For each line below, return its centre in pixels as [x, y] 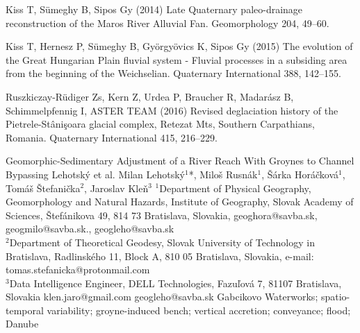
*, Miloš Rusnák [223, 174]
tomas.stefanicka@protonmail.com [78, 270]
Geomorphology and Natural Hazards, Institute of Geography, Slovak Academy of [180, 202]
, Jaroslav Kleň [116, 188]
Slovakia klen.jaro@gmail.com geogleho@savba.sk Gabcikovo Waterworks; [162, 297]
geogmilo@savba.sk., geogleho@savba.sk [90, 229]
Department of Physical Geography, [235, 188]
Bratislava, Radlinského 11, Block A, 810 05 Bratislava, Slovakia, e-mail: [160, 256]
